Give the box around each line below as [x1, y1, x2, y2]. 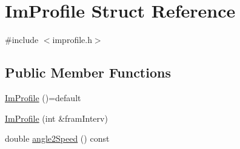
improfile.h [52, 33, 92, 46]
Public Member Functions [5, 63, 171, 82]
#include [5, 33, 39, 46]
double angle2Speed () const [5, 132, 110, 145]
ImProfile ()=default [5, 91, 81, 104]
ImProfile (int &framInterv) [5, 111, 108, 124]
